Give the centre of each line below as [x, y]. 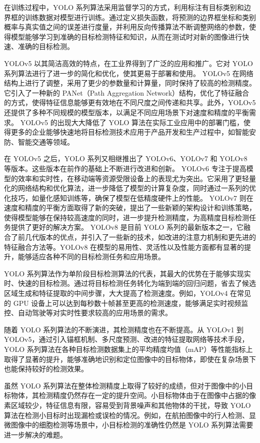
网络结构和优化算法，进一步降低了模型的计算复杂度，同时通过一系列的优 [137, 188]
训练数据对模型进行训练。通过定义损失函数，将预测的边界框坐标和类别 [140, 17]
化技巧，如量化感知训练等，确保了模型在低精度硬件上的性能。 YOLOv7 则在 [129, 197]
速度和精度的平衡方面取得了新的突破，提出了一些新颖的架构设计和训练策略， [130, 207]
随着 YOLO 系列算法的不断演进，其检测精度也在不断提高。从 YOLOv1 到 [124, 329]
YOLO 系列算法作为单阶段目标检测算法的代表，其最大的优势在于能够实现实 [127, 273]
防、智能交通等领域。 [39, 141]
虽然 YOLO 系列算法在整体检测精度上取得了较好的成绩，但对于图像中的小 [125, 385]
